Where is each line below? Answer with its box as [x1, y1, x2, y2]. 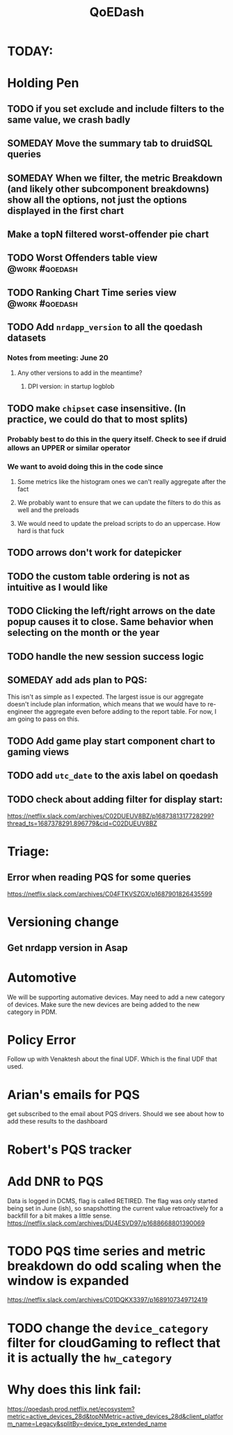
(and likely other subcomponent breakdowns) [7, 183, 210, 195]
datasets [7, 332, 47, 344]
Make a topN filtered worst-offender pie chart [7, 228, 209, 240]
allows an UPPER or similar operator [7, 443, 131, 453]
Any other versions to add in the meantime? [17, 369, 143, 377]
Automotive [7, 970, 77, 986]
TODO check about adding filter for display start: [7, 793, 223, 805]
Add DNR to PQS [7, 1173, 104, 1189]
